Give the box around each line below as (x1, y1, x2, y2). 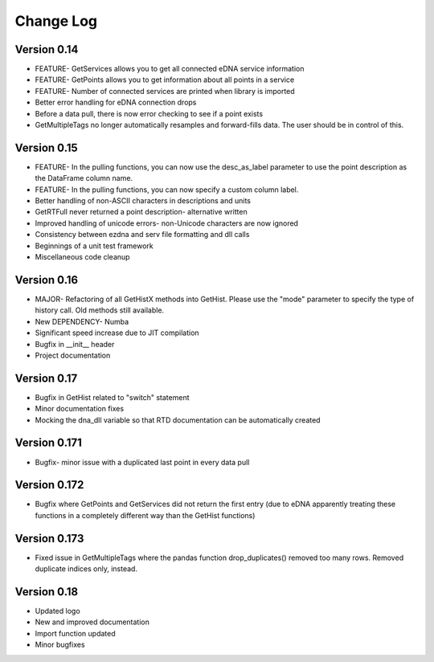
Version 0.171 (14, 436, 82, 450)
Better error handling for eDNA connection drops (35, 97, 197, 108)
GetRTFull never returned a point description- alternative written (35, 207, 248, 217)
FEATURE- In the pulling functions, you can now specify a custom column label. (35, 185, 299, 194)
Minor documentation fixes (35, 404, 125, 414)
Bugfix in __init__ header (35, 339, 115, 349)
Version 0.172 (14, 478, 84, 492)
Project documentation (35, 350, 111, 360)
